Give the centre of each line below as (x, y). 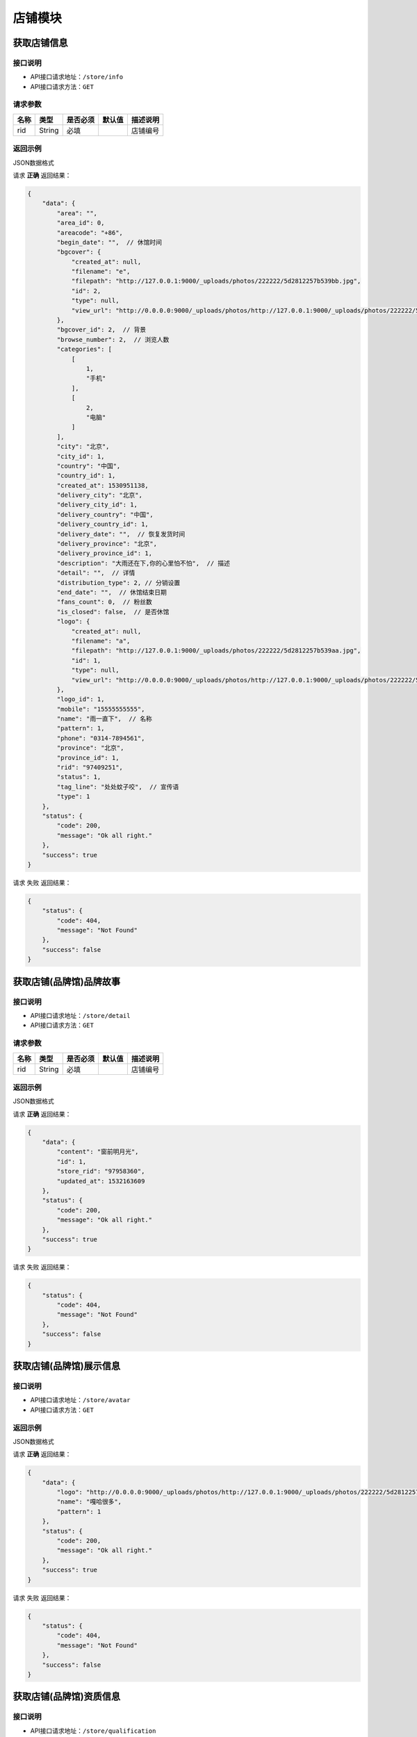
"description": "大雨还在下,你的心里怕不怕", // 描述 (144, 563)
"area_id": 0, (81, 223)
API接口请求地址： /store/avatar (80, 1400)
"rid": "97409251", (90, 767)
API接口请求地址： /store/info (77, 77)
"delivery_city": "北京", (99, 495)
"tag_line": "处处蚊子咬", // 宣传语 (118, 787)
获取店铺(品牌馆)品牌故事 (67, 981)
